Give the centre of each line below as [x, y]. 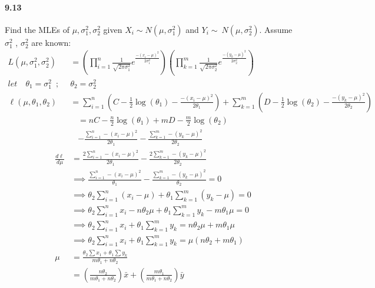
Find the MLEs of [37, 29]
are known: [51, 42]
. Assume [276, 29]
